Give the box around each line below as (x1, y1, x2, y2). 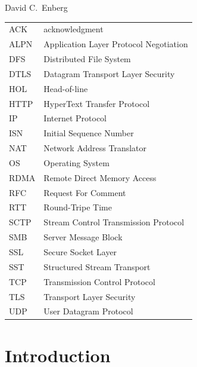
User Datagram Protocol (43, 305, 133, 317)
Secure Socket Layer (43, 246, 117, 258)
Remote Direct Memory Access (43, 171, 157, 183)
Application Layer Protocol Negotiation (43, 38, 188, 50)
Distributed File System (43, 53, 131, 65)
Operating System (43, 156, 110, 169)
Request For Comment (43, 186, 126, 198)
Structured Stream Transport (43, 260, 151, 273)
